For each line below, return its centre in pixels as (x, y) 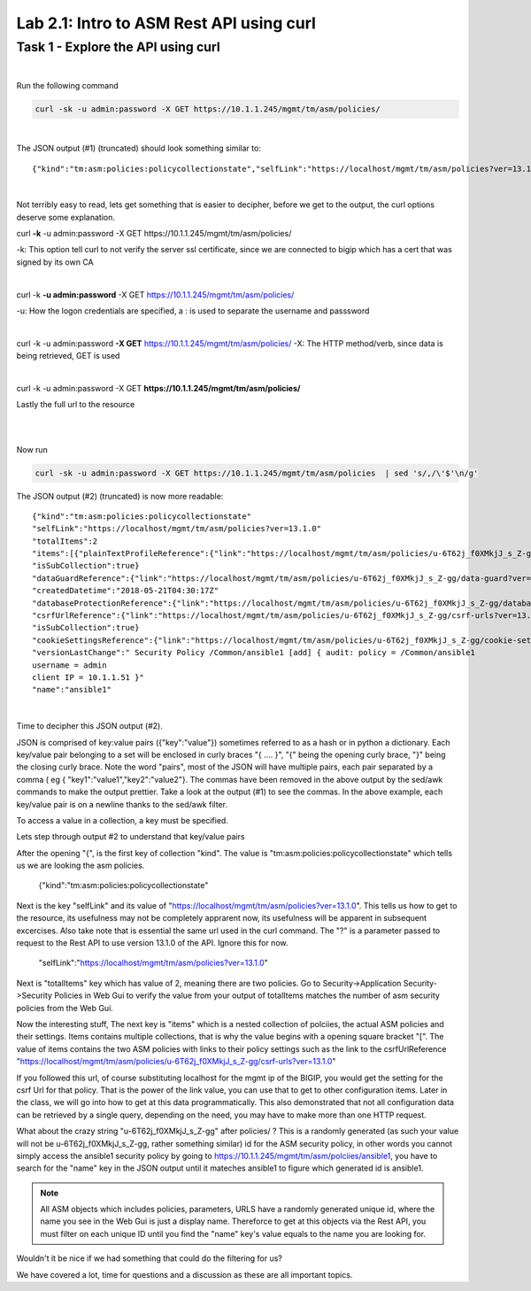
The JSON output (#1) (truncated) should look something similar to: (139, 148)
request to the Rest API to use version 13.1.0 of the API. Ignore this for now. (152, 943)
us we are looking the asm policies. (81, 866)
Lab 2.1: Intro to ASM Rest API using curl (166, 23)
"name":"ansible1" (72, 690)
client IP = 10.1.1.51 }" (88, 677)
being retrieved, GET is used (68, 356)
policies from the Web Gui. (65, 1008)
